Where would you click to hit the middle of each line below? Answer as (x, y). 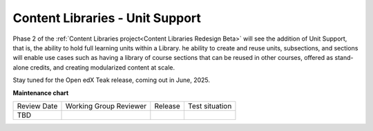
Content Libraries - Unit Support (107, 18)
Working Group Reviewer (106, 105)
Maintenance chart (41, 92)
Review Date (37, 105)
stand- (344, 58)
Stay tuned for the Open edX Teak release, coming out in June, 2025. (112, 80)
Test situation (210, 105)
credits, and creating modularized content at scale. (103, 67)
